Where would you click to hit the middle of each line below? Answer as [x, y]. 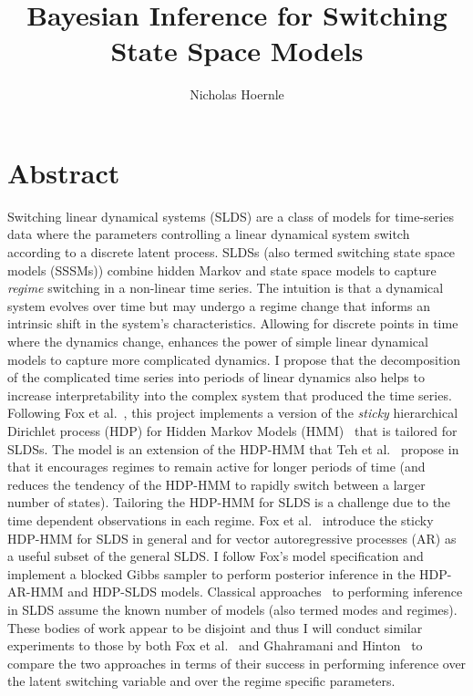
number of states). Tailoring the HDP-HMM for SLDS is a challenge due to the [229, 502]
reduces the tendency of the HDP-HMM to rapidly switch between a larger [216, 484]
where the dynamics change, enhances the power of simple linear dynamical [218, 341]
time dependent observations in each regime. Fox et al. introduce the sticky [221, 519]
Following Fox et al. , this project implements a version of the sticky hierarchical [233, 413]
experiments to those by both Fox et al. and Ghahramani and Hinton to [215, 645]
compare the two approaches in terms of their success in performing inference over [237, 663]
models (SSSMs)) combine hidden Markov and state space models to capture [222, 270]
